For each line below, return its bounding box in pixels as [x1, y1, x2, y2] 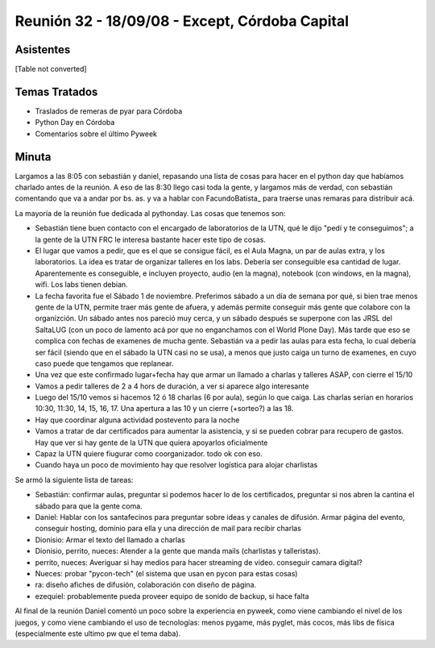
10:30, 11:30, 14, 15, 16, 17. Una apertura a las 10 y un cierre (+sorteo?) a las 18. [35, 404, 294, 413]
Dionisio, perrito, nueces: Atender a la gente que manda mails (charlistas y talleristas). [35, 546, 321, 556]
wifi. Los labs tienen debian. [35, 280, 128, 289]
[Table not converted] [14, 64, 88, 74]
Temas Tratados [14, 85, 98, 98]
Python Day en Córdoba [35, 118, 115, 127]
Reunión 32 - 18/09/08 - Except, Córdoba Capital [14, 12, 350, 30]
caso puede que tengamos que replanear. [35, 359, 174, 368]
